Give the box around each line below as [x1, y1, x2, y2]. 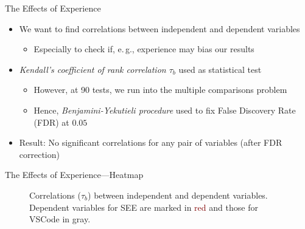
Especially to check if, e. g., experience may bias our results [33, 43, 254, 55]
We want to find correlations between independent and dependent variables [19, 22, 300, 35]
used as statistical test [178, 63, 262, 75]
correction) [19, 148, 60, 160]
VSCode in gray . [29, 213, 91, 225]
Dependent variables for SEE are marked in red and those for [29, 200, 258, 213]
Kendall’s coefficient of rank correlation [19, 63, 166, 75]
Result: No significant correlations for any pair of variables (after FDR [19, 136, 282, 149]
